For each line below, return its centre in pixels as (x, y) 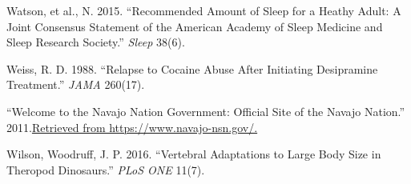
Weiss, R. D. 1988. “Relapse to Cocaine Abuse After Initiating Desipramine (192, 68)
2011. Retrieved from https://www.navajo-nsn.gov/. (132, 127)
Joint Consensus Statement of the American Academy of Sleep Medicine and (195, 26)
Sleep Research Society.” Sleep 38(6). (96, 42)
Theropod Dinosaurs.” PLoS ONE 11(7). (106, 169)
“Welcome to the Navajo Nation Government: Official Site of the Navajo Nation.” (206, 111)
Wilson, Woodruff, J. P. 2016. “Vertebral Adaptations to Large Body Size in (194, 154)
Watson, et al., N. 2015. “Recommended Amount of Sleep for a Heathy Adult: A (204, 10)
